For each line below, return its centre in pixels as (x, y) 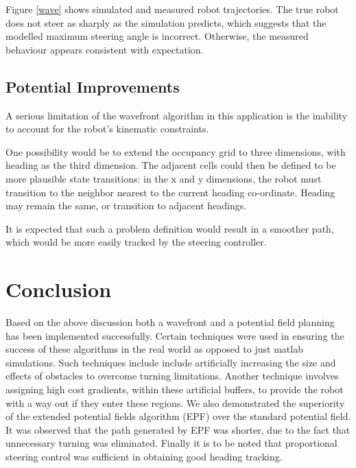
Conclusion (59, 289)
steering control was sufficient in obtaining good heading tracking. (144, 456)
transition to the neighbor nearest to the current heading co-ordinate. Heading (170, 192)
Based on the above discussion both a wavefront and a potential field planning (170, 322)
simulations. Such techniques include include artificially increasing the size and (171, 362)
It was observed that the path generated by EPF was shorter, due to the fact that (178, 429)
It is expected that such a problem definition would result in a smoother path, (170, 228)
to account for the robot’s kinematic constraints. (107, 129)
